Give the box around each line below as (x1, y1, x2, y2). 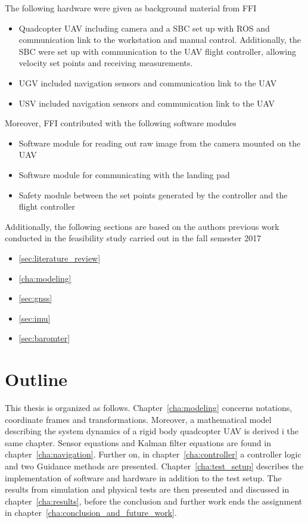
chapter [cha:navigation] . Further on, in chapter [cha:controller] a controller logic (5, 448, 301, 460)
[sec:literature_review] (18, 251, 101, 264)
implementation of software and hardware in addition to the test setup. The (5, 471, 282, 484)
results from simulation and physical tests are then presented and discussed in (5, 483, 290, 496)
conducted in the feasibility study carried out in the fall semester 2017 (5, 232, 262, 244)
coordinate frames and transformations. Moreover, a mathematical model (5, 413, 272, 425)
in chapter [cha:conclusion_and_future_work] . (5, 506, 177, 519)
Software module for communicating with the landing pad (18, 168, 230, 180)
